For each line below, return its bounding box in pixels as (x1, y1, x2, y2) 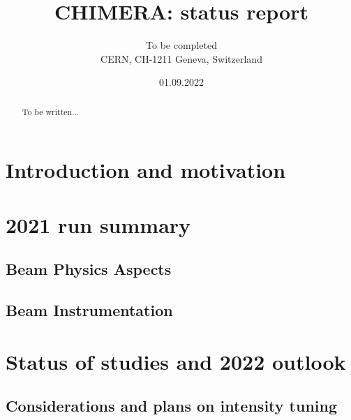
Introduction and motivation (6, 156, 286, 184)
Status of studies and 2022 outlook (6, 347, 346, 375)
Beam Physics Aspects (6, 258, 172, 280)
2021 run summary (6, 210, 191, 239)
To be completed (146, 38, 217, 52)
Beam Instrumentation (6, 299, 173, 321)
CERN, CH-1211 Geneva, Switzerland (100, 51, 262, 66)
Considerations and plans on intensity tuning (6, 395, 337, 417)
